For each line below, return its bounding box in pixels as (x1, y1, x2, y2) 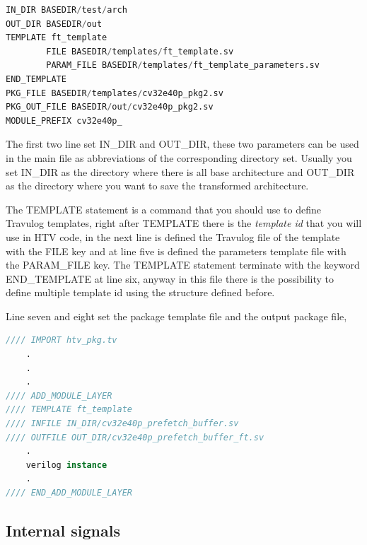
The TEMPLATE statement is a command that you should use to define (6, 201, 321, 216)
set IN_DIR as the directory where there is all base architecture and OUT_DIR (6, 164, 355, 179)
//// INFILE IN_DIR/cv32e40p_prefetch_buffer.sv (6, 418, 239, 429)
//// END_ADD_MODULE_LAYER (6, 488, 132, 498)
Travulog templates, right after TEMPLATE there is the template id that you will (6, 216, 362, 230)
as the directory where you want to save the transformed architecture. (6, 178, 309, 193)
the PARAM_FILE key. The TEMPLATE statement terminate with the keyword (6, 257, 360, 272)
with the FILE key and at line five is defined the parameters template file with (6, 243, 346, 258)
